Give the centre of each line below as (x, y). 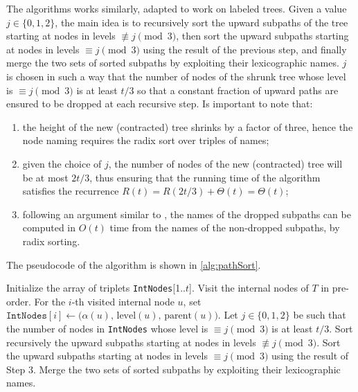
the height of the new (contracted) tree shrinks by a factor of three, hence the (188, 126)
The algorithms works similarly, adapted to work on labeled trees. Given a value (177, 8)
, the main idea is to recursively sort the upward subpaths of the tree (202, 22)
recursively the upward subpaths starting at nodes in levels (131, 342)
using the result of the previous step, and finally (245, 49)
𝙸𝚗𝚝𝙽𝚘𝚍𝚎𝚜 (27, 316)
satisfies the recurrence (71, 191)
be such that (320, 315)
